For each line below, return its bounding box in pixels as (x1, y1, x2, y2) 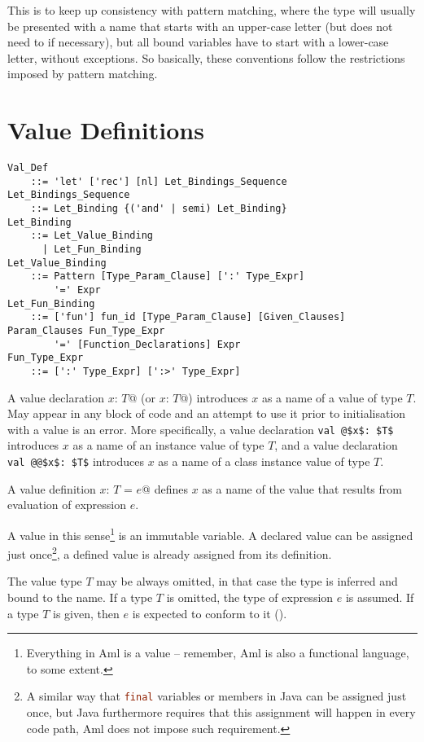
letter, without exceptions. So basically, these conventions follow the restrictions (7, 49, 405, 66)
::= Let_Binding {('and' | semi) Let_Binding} (30, 203, 287, 215)
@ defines (142, 480, 188, 497)
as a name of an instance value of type (72, 437, 264, 454)
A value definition (7, 480, 96, 497)
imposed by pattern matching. (7, 65, 158, 82)
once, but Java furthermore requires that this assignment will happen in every (26, 704, 416, 720)
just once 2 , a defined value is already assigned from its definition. (7, 543, 332, 562)
